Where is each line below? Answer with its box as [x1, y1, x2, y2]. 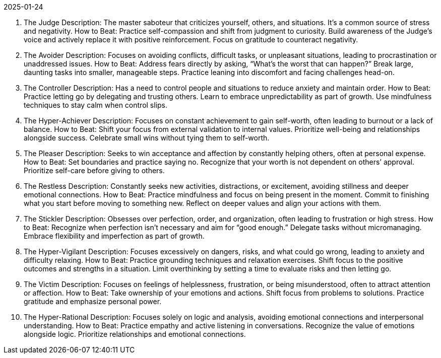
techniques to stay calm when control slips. [24, 101, 168, 109]
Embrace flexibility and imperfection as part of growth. [24, 232, 205, 240]
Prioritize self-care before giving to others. [24, 166, 165, 175]
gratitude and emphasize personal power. [24, 297, 162, 306]
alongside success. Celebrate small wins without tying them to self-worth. [24, 133, 270, 142]
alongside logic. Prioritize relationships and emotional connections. [24, 330, 246, 338]
